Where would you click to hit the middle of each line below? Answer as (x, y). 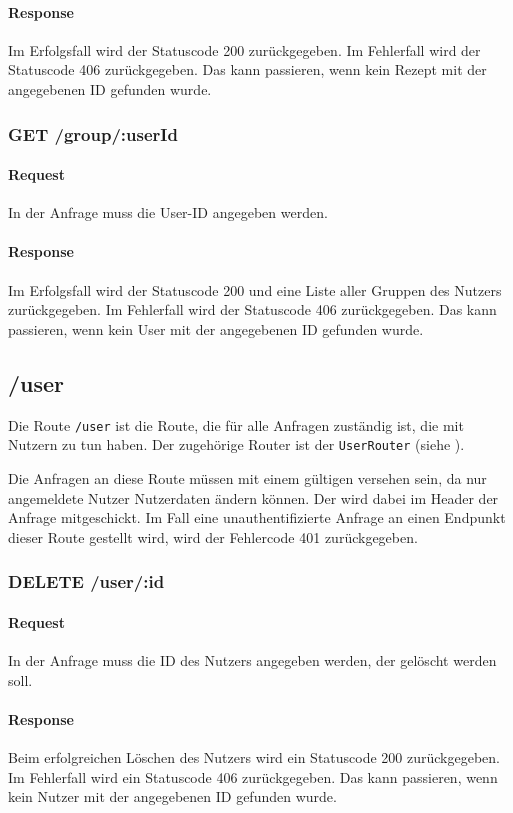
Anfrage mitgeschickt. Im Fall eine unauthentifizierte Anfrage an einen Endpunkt (257, 517)
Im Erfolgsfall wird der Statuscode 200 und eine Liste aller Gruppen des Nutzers (255, 289)
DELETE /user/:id (86, 581)
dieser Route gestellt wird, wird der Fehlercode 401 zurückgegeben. (213, 536)
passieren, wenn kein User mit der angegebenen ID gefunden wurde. (216, 328)
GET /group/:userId (93, 133)
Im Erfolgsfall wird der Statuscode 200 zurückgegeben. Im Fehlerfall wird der (244, 49)
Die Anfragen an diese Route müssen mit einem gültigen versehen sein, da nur (247, 477)
